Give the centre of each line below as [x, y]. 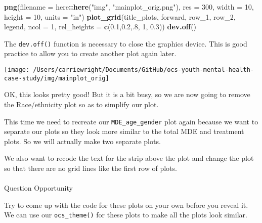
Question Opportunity [38, 188]
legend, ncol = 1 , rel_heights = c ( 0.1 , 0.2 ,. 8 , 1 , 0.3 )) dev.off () [100, 27]
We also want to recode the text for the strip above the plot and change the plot [129, 158]
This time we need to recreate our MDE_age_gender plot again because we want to [131, 121]
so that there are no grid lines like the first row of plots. [91, 168]
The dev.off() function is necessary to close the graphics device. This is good [126, 43]
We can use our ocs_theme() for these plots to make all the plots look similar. [126, 215]
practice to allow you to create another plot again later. [90, 53]
